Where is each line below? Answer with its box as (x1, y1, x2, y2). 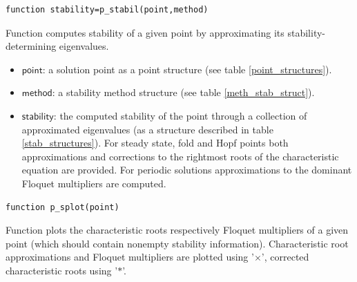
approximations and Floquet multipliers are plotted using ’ (6, 250, 254, 264)
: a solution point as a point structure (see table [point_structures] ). (42, 62, 332, 76)
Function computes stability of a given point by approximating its (6, 25, 284, 39)
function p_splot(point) (6, 202, 119, 212)
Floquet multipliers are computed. (21, 176, 166, 190)
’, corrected (261, 250, 309, 264)
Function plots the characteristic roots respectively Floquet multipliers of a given (6, 223, 349, 237)
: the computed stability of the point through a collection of (53, 108, 307, 122)
